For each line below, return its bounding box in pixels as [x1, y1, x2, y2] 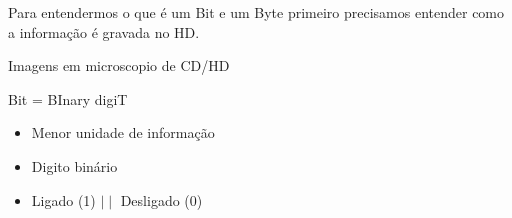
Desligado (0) [120, 189, 203, 210]
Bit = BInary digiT [8, 88, 128, 109]
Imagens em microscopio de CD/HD [8, 55, 230, 76]
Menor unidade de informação [31, 122, 215, 143]
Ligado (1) [31, 189, 96, 210]
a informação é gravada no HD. [8, 21, 200, 42]
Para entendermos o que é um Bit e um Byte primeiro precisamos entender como [8, 2, 505, 22]
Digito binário [31, 155, 118, 176]
